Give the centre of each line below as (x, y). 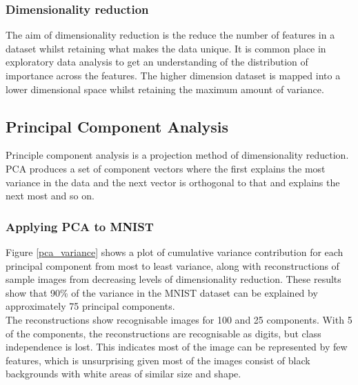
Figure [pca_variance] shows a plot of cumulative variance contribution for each (175, 251)
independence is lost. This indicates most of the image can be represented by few (177, 347)
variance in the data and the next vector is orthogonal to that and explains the (173, 182)
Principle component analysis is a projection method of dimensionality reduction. (177, 155)
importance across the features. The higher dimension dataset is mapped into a (173, 75)
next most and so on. (50, 196)
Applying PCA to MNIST (80, 226)
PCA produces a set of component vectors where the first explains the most (166, 168)
